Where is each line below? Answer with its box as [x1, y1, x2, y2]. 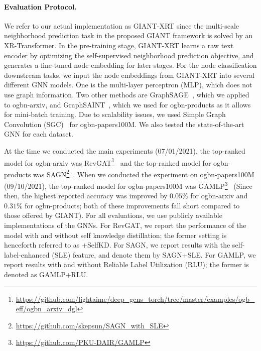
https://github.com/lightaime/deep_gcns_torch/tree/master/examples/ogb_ [16, 293, 255, 304]
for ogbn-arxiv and [190, 190, 248, 201]
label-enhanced [4, 249, 50, 260]
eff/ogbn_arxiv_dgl [16, 303, 77, 314]
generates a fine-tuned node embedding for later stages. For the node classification [4, 60, 257, 70]
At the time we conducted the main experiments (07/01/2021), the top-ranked [4, 145, 245, 156]
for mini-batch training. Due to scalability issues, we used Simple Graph [4, 109, 226, 120]
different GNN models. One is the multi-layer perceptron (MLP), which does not [4, 79, 252, 90]
